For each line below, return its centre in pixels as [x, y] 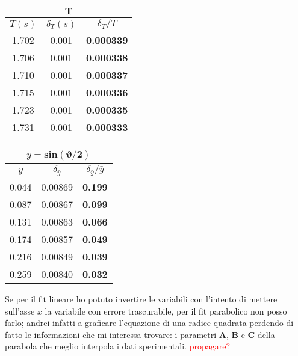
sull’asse [20, 311]
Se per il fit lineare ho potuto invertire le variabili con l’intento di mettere [141, 299]
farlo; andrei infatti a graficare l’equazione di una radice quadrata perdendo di [149, 323]
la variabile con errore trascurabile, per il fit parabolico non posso [166, 311]
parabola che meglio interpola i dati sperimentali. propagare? [118, 346]
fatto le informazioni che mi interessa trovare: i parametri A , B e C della [140, 334]
